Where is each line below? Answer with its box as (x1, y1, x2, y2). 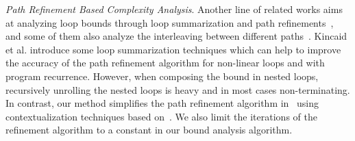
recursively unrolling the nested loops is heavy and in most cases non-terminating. (5, 82, 350, 97)
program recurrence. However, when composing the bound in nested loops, (5, 68, 319, 83)
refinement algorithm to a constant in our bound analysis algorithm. (5, 123, 293, 137)
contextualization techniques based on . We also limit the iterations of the (5, 109, 317, 123)
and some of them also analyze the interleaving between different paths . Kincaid (5, 29, 347, 43)
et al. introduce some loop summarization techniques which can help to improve (5, 42, 341, 56)
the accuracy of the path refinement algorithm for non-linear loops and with (5, 55, 325, 70)
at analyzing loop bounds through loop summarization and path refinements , (5, 15, 334, 29)
